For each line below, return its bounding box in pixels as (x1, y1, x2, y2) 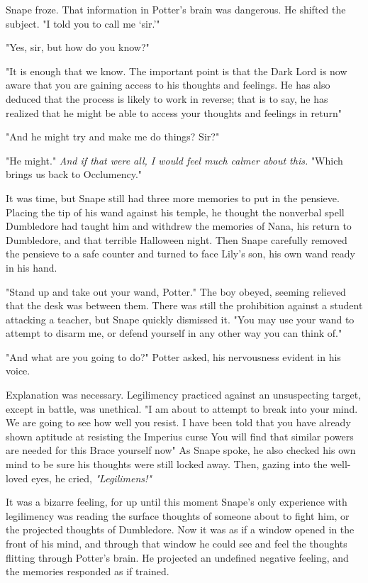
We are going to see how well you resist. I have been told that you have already (6, 415, 351, 430)
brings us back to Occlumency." (6, 167, 143, 182)
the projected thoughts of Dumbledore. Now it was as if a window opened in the (6, 522, 355, 537)
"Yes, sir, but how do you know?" (6, 40, 150, 55)
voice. (6, 363, 30, 378)
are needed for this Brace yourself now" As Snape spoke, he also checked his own (6, 443, 356, 457)
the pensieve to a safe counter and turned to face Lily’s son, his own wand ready (6, 246, 356, 261)
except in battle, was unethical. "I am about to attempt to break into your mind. (6, 401, 358, 416)
